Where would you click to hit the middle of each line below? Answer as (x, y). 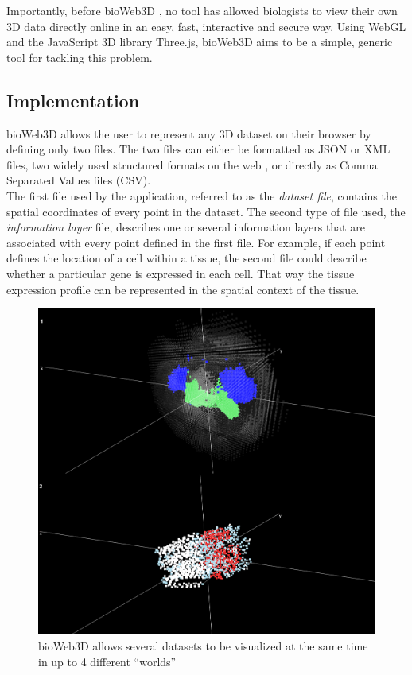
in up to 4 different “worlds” (107, 661)
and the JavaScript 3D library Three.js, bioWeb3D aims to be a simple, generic (200, 42)
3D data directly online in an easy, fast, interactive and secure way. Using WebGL (206, 26)
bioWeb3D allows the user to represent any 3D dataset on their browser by (189, 133)
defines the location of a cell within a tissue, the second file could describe (187, 258)
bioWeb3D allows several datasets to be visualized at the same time (203, 646)
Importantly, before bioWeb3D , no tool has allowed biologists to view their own (202, 10)
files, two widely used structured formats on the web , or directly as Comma (192, 164)
